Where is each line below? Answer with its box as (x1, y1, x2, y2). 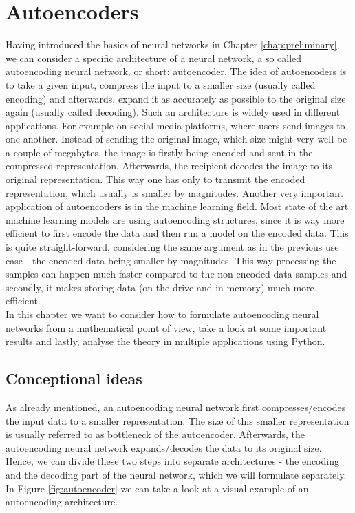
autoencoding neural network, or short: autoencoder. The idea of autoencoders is (6, 64, 347, 78)
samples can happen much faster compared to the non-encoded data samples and (6, 266, 347, 281)
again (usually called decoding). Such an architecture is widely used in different (6, 105, 341, 119)
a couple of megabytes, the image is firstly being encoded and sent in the (6, 145, 313, 159)
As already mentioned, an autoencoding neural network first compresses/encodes (6, 399, 346, 414)
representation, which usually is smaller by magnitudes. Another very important (6, 185, 344, 200)
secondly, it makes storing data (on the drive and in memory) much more (6, 280, 314, 294)
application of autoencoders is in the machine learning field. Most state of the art (6, 199, 349, 213)
